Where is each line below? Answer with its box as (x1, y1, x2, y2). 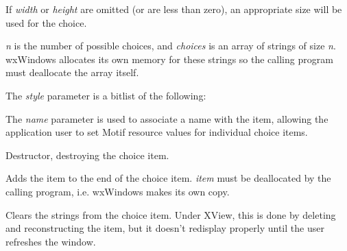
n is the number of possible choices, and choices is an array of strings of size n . (5, 38, 336, 53)
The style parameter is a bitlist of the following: (5, 88, 206, 102)
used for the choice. (5, 15, 87, 29)
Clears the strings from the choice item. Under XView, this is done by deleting (5, 207, 336, 222)
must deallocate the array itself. (5, 65, 139, 80)
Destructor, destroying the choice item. (5, 147, 169, 162)
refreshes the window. (5, 234, 96, 248)
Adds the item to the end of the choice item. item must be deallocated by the (5, 171, 331, 185)
